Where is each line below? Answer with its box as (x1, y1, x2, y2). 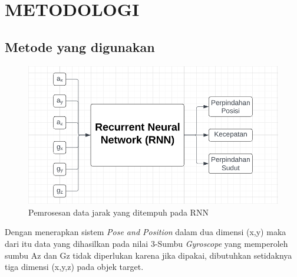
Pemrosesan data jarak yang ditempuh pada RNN (28, 206, 209, 218)
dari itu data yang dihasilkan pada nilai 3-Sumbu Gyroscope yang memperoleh (5, 237, 288, 249)
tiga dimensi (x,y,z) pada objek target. (5, 260, 144, 273)
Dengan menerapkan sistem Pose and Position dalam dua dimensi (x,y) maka (5, 226, 286, 238)
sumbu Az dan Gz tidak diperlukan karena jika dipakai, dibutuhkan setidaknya (5, 249, 292, 261)
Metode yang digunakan (5, 37, 155, 56)
